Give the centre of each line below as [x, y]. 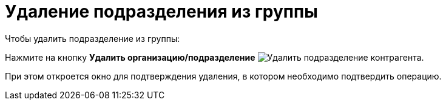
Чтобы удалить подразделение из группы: [93, 38]
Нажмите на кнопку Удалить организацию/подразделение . [215, 57]
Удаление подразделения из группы [161, 12]
